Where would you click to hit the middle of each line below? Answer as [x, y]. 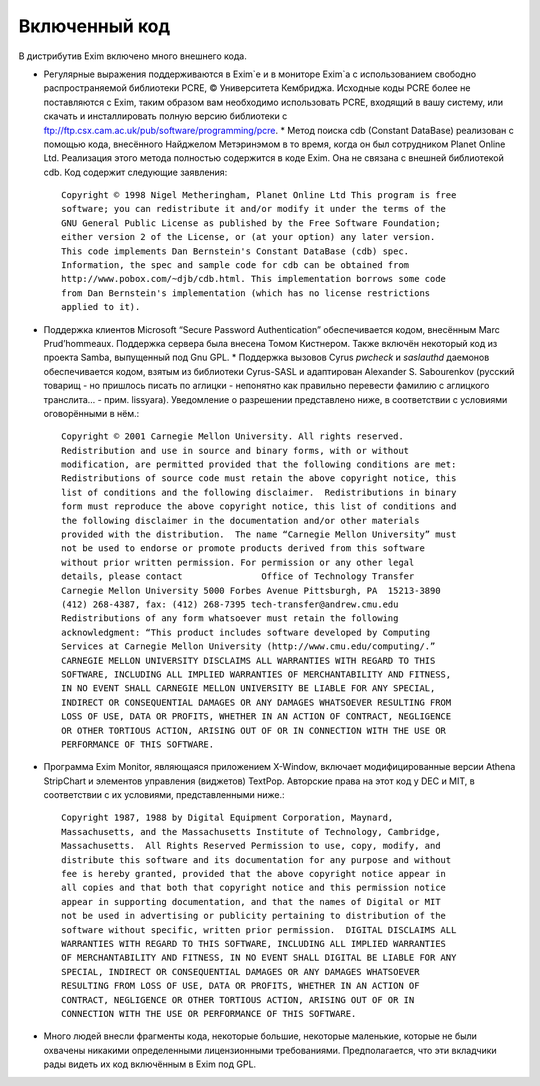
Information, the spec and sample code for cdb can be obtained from [235, 265]
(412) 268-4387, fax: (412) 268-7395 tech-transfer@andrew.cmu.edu [230, 604]
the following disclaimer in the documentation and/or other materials [240, 520]
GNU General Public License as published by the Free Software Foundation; [251, 223]
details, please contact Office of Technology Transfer [238, 576]
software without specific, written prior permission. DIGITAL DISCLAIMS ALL [259, 929]
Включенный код [94, 26]
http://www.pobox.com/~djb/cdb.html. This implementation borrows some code [254, 279]
